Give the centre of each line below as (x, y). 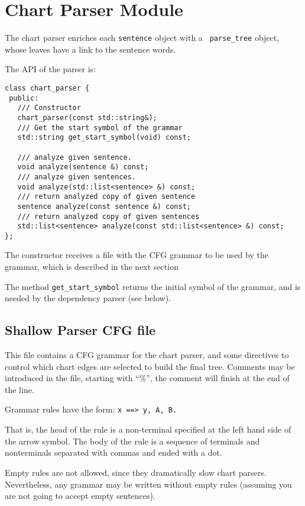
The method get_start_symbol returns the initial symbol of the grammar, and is (153, 286)
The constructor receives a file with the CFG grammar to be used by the (137, 255)
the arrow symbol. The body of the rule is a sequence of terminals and (132, 441)
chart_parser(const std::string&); (87, 117)
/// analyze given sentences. (77, 177)
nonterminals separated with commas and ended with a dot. (113, 452)
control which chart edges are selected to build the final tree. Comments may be (150, 366)
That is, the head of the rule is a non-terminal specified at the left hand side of (148, 429)
